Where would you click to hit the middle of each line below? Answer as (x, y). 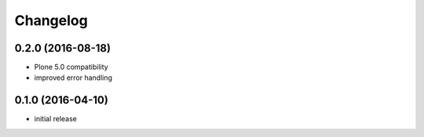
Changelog (51, 20)
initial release (56, 119)
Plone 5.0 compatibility (71, 67)
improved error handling (73, 78)
